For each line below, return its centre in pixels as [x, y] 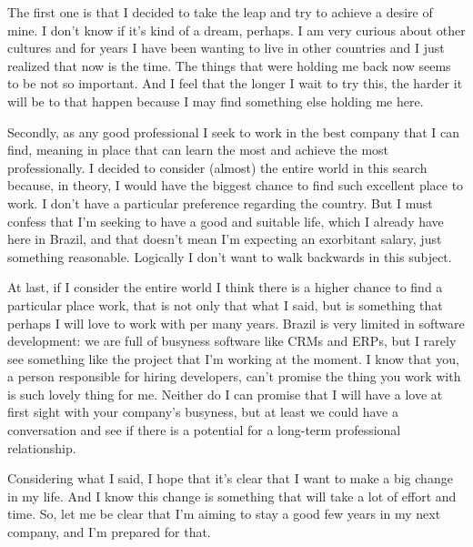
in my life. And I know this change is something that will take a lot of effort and [232, 496]
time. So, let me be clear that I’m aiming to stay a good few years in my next [224, 514]
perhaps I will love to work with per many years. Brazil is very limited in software [236, 323]
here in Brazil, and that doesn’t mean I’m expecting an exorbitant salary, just [225, 239]
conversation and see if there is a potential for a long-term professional [204, 430]
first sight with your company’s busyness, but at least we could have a [203, 412]
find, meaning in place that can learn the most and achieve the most [198, 150]
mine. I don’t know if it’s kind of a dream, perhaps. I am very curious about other [236, 30]
